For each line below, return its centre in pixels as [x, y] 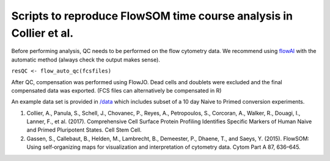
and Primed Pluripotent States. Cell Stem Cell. [84, 130]
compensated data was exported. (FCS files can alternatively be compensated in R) [116, 90]
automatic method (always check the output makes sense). [86, 59]
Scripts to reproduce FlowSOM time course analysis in [152, 16]
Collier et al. [42, 33]
